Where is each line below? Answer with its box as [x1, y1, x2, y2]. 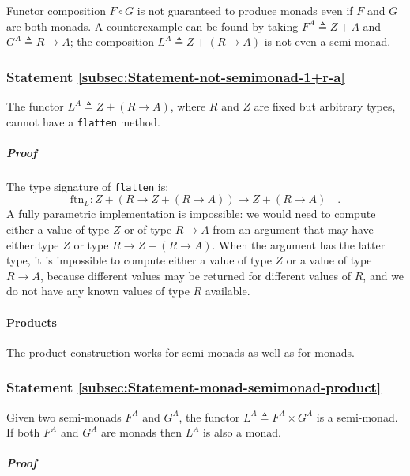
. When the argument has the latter [212, 236, 386, 253]
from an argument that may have [213, 221, 374, 238]
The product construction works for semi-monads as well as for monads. [6, 343, 355, 360]
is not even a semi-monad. [264, 33, 391, 50]
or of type [124, 221, 172, 238]
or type [73, 236, 109, 253]
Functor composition [6, 2, 106, 18]
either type [6, 236, 59, 253]
